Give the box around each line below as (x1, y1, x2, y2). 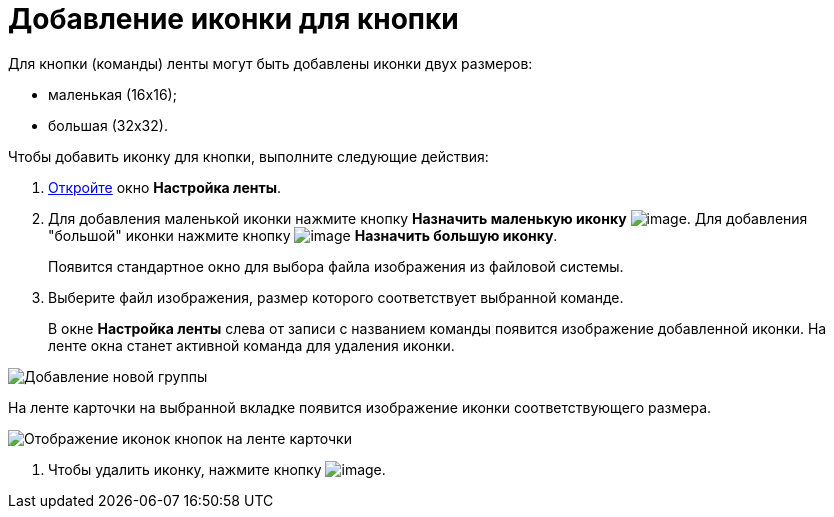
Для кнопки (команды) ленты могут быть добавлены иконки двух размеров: (8, 54, 533, 72)
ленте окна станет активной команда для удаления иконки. (48, 336, 455, 354)
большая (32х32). (48, 116, 168, 134)
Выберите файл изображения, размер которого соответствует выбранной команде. (48, 288, 624, 306)
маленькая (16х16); (48, 85, 177, 103)
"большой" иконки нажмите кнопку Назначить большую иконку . (48, 226, 558, 244)
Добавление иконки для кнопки (8, 2, 459, 36)
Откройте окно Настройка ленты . (48, 178, 282, 196)
